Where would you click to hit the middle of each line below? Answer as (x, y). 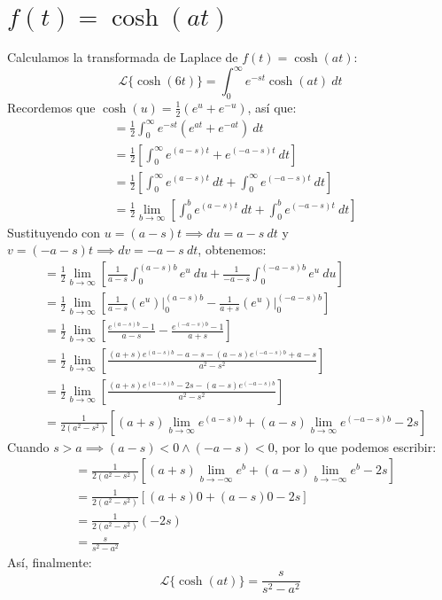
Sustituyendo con (54, 232)
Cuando (28, 446)
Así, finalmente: (50, 561)
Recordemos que (51, 107)
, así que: (272, 107)
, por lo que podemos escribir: (355, 446)
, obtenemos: (232, 249)
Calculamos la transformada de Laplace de (123, 56)
